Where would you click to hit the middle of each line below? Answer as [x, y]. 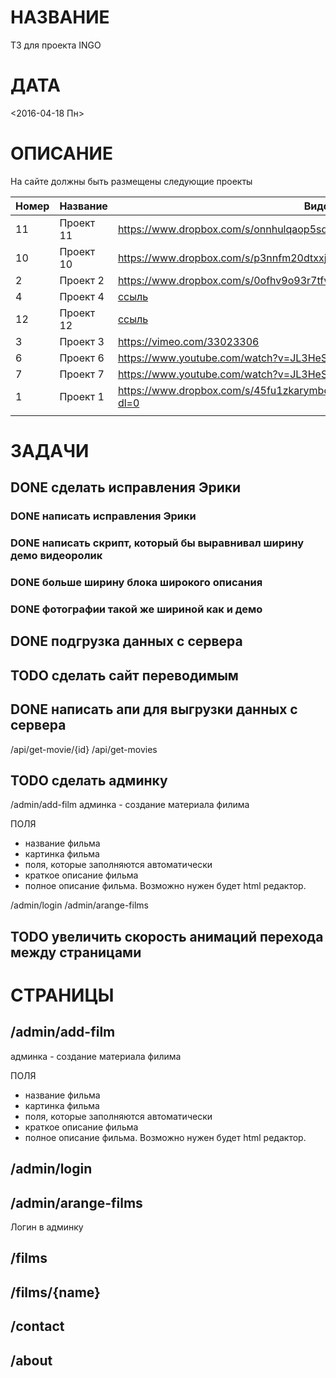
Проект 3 [82, 341]
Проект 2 [82, 280]
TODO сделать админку [89, 781]
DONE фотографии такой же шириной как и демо [136, 609]
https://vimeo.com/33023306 [188, 341]
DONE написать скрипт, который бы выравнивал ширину [157, 543]
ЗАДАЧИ [50, 451]
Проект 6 [82, 358]
